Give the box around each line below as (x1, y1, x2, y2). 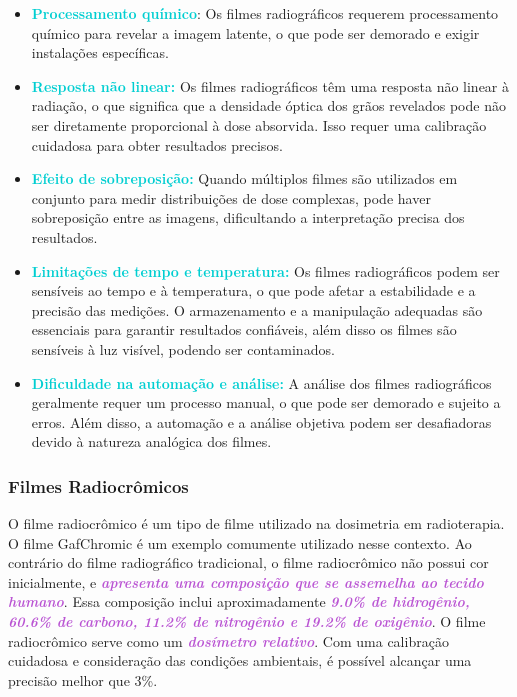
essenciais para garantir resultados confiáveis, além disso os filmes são (31, 319, 457, 340)
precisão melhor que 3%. (8, 669, 158, 690)
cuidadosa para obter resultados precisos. (31, 134, 283, 155)
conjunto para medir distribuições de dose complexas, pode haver (31, 187, 431, 208)
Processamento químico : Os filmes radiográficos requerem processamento (31, 3, 499, 23)
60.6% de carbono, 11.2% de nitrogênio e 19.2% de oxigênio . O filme (8, 611, 486, 632)
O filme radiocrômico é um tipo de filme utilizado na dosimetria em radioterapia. (8, 513, 505, 534)
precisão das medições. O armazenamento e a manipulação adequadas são (31, 299, 483, 320)
